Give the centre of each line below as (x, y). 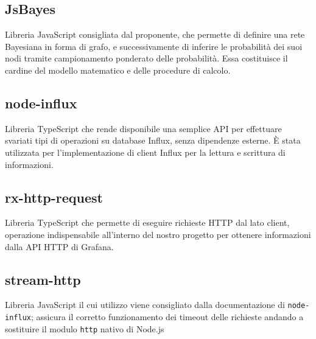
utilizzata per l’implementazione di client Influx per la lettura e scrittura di (145, 152)
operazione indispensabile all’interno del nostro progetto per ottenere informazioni (158, 234)
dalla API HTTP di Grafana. (59, 246)
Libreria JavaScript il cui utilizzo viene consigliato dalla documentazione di (145, 305)
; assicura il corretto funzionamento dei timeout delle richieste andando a (167, 316)
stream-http (43, 279)
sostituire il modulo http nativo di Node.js (85, 328)
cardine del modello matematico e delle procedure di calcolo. (118, 70)
